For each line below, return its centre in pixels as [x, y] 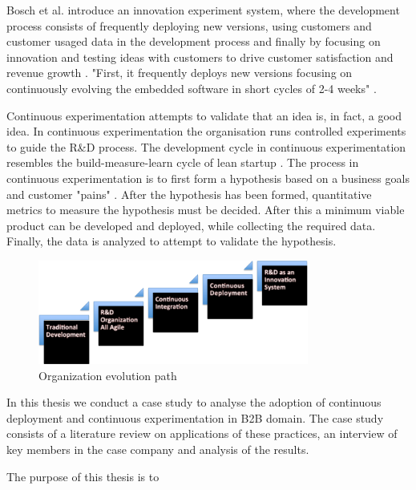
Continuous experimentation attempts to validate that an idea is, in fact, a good [204, 115]
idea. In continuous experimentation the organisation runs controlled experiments [206, 131]
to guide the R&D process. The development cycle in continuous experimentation [206, 146]
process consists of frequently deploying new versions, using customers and [189, 25]
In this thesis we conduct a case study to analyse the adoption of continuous [194, 402]
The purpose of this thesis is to [83, 476]
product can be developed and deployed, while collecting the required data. [191, 225]
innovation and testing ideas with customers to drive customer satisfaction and [200, 57]
